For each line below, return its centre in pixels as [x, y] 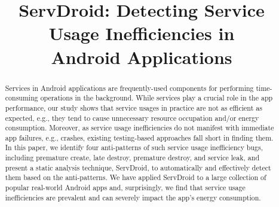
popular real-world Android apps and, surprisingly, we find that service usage [125, 188]
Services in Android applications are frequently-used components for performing [129, 88]
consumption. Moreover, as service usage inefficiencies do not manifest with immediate [139, 128]
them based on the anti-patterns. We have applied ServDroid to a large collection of [136, 177]
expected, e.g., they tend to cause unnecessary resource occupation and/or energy [132, 118]
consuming [22, 98]
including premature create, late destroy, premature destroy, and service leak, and [132, 158]
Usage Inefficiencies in [142, 33]
